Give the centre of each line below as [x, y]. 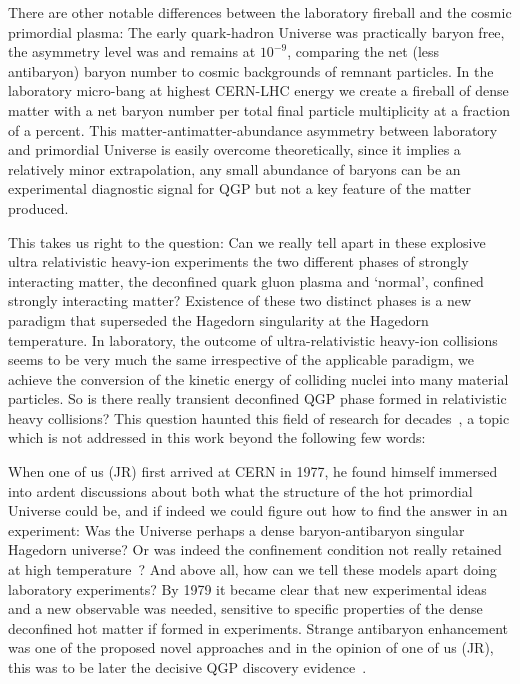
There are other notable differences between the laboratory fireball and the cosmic [260, 12]
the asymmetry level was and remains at [132, 51]
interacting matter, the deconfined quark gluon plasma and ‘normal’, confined [246, 280]
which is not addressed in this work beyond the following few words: [217, 437]
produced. [38, 207]
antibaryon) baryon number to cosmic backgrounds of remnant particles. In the [251, 70]
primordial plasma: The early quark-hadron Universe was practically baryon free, [256, 31]
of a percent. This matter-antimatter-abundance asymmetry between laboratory [253, 129]
